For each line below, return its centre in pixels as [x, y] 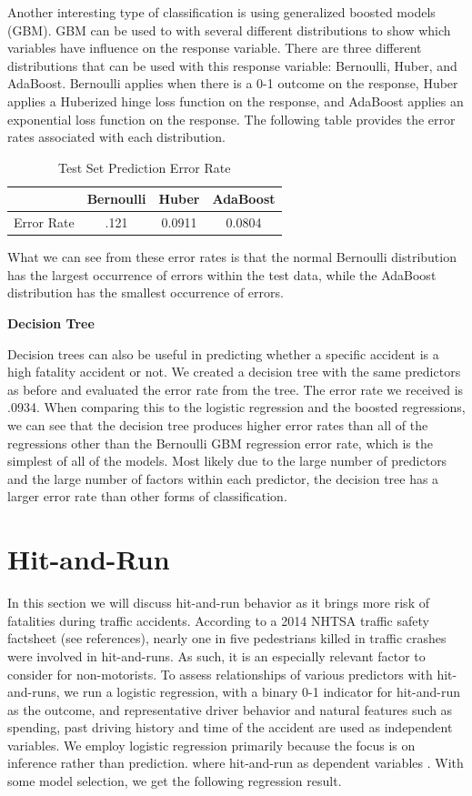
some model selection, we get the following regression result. [175, 781]
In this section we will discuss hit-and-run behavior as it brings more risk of [218, 603]
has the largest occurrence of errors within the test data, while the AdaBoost [222, 274]
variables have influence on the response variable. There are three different [215, 48]
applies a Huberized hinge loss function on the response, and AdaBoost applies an [236, 101]
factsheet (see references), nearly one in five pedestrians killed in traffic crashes [227, 638]
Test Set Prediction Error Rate [145, 167]
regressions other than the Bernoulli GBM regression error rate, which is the [220, 443]
